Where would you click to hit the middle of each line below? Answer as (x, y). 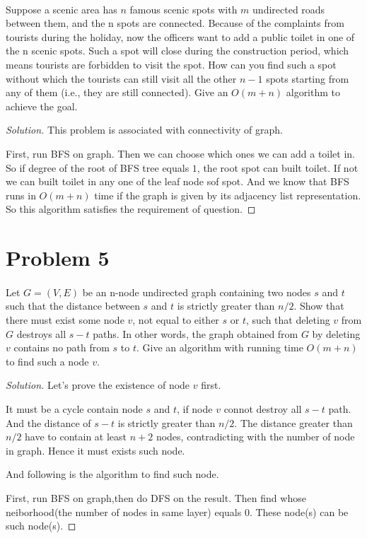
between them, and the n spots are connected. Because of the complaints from (175, 23)
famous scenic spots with (183, 9)
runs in (21, 195)
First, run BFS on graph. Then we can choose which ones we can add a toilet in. (181, 153)
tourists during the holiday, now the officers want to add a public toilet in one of (180, 36)
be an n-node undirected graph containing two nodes (197, 292)
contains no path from (62, 347)
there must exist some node (65, 320)
